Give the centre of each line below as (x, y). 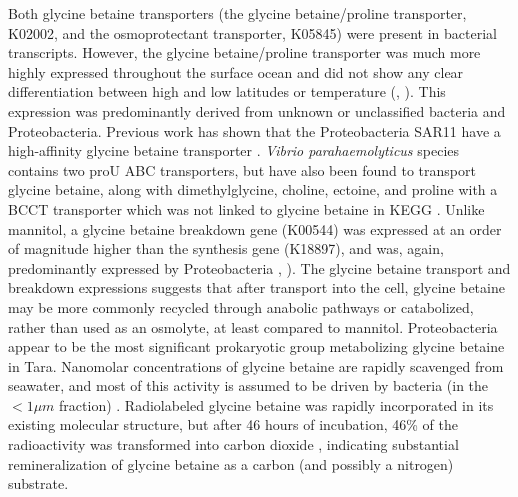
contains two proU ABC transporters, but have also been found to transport (242, 169)
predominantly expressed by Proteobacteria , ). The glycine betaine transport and (259, 267)
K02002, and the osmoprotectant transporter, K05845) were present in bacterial (252, 32)
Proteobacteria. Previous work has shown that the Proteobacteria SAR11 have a (254, 130)
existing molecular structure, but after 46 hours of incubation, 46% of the (233, 424)
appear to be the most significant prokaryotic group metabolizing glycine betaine (256, 346)
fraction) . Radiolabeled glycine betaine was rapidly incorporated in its (276, 404)
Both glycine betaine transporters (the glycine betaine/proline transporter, (237, 13)
